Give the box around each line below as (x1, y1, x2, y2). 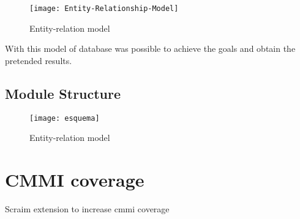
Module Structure (5, 84, 121, 102)
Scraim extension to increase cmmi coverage (5, 203, 170, 215)
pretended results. (5, 54, 72, 66)
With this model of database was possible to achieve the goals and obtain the (5, 42, 296, 55)
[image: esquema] (29, 113, 100, 123)
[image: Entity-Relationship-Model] (29, 4, 179, 13)
